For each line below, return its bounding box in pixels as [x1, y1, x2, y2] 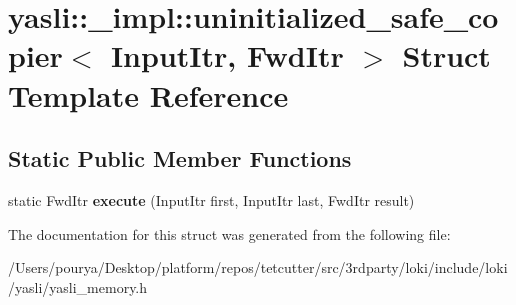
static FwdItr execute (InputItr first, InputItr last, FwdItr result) [8, 189, 415, 210]
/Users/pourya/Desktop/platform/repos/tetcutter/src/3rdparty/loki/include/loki [8, 257, 508, 278]
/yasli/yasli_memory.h [8, 276, 148, 297]
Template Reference [8, 74, 289, 115]
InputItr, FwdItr [110, 35, 344, 76]
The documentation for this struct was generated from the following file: [8, 223, 451, 244]
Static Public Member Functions [8, 143, 352, 174]
